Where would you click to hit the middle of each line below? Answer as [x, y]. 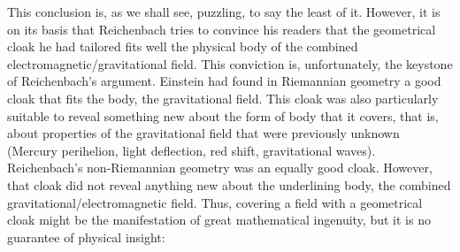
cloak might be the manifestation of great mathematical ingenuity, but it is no [219, 220]
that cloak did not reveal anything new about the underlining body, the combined [229, 184]
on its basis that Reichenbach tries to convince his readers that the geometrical [222, 29]
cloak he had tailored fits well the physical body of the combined [183, 46]
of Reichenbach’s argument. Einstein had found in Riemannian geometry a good [224, 81]
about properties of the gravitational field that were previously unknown [203, 133]
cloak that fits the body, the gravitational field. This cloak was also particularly [223, 98]
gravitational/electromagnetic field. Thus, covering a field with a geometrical [215, 202]
